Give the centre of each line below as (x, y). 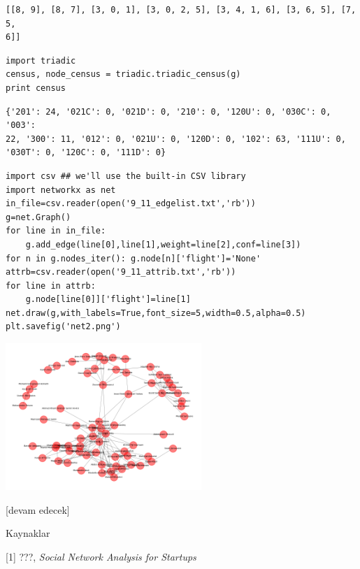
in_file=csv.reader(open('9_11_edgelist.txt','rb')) (131, 204)
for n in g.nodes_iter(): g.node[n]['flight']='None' (134, 258)
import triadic (41, 60)
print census (36, 88)
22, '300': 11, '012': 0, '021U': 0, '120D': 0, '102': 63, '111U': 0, (176, 139)
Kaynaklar (28, 533)
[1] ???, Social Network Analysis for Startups (101, 556)
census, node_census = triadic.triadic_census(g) (123, 74)
